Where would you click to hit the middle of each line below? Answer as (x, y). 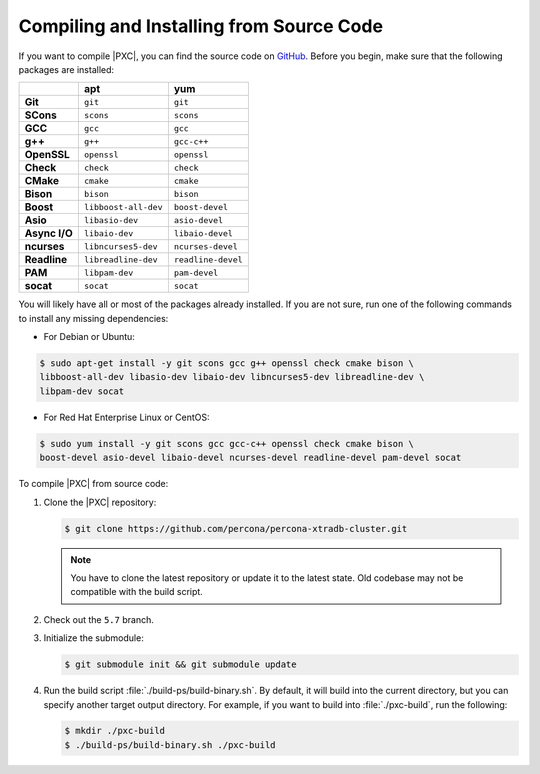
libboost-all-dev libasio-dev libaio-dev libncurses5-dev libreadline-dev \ (232, 377)
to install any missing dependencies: (93, 318)
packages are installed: (66, 69)
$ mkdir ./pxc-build (114, 731)
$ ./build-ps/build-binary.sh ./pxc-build (170, 744)
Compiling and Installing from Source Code (201, 26)
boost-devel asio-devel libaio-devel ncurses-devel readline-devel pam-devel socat (250, 458)
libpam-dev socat (82, 391)
